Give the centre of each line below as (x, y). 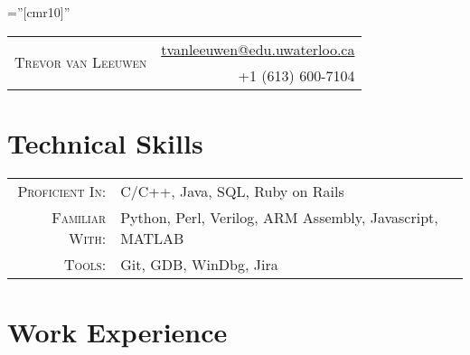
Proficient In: (62, 191)
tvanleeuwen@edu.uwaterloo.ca (258, 49)
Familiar (79, 217)
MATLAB (152, 238)
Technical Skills (105, 142)
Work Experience (117, 331)
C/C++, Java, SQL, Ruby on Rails (232, 191)
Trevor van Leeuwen (81, 62)
